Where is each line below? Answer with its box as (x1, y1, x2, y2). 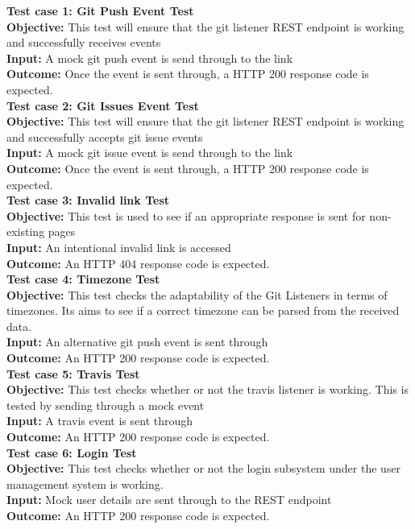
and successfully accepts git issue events (6, 128, 203, 145)
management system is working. (6, 475, 164, 492)
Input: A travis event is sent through (6, 412, 193, 429)
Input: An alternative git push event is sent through (6, 333, 268, 350)
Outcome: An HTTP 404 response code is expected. (6, 254, 270, 271)
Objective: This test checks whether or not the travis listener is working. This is (6, 381, 409, 398)
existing (6, 223, 45, 240)
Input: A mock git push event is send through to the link (6, 49, 293, 66)
